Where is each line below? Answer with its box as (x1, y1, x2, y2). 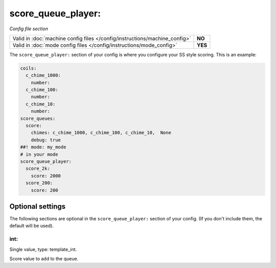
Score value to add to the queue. (9, 255, 79, 261)
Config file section (9, 26, 49, 32)
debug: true (31, 137, 61, 143)
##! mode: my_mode (20, 144, 66, 150)
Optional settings (9, 202, 66, 211)
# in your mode (20, 151, 58, 157)
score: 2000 (31, 173, 61, 179)
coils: (20, 65, 37, 71)
